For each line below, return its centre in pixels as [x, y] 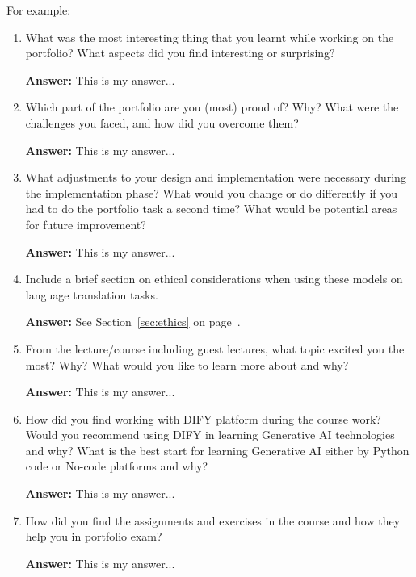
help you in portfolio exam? [94, 536]
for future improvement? [86, 224]
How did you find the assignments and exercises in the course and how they [213, 520]
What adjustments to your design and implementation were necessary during [216, 177]
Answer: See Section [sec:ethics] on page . [133, 322]
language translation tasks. [92, 294]
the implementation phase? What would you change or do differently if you [212, 192]
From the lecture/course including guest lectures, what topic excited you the [215, 348]
